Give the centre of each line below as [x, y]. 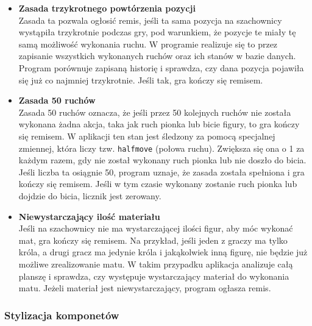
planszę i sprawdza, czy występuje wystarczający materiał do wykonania [154, 276]
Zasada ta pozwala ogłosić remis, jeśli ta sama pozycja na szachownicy [150, 20]
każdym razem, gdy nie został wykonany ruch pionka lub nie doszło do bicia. [162, 160]
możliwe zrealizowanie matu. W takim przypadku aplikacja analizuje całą [156, 264]
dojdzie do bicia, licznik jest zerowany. [90, 195]
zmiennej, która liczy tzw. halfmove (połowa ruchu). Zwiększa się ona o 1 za [161, 148]
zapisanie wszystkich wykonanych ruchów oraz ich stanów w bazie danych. [157, 56]
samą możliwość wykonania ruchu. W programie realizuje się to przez [148, 44]
